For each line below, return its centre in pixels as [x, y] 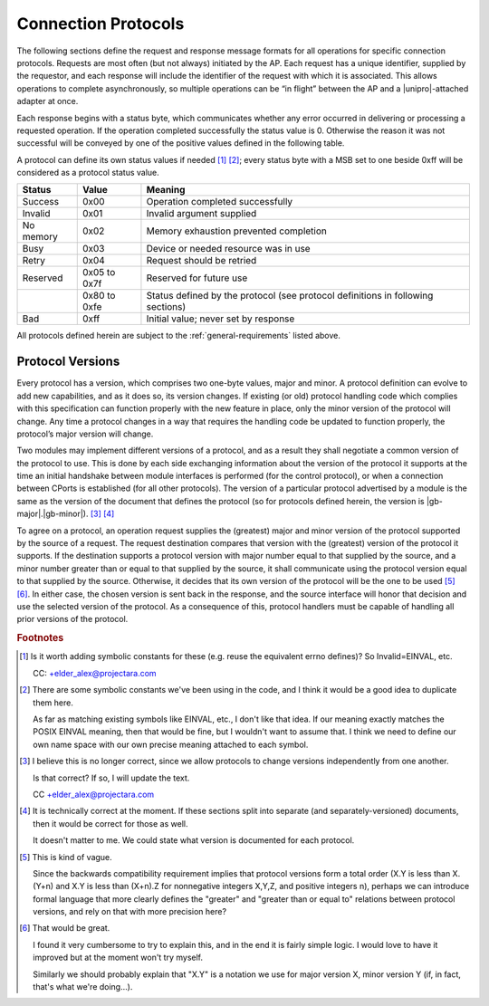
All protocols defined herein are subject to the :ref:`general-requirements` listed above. [179, 336]
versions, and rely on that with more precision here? [129, 912]
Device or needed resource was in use [229, 249]
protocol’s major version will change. [85, 434]
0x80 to [99, 296]
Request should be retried [201, 261]
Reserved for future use [197, 278]
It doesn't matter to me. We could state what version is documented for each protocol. [194, 840]
